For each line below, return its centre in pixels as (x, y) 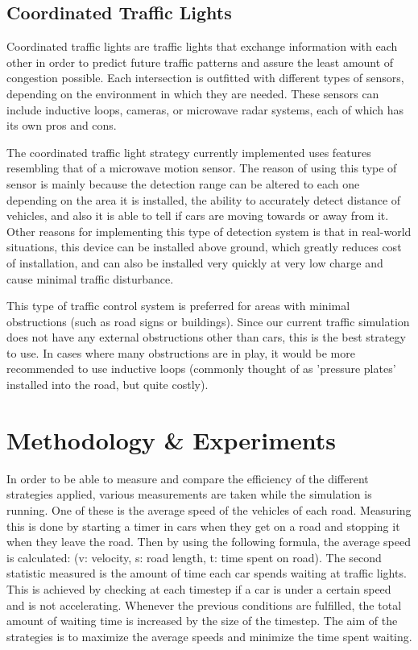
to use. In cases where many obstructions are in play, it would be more (181, 352)
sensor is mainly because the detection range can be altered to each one (183, 183)
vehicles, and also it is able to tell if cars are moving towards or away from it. (198, 215)
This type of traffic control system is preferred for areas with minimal (178, 306)
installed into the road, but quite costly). (108, 385)
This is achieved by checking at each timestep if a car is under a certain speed (199, 588)
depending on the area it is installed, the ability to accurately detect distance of (204, 199)
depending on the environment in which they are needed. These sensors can (193, 93)
